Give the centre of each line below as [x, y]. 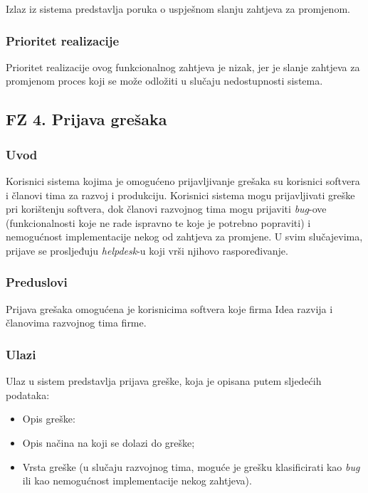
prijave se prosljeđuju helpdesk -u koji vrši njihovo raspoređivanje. [147, 250]
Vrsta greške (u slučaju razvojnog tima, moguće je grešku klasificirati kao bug [191, 466]
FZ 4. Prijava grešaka [86, 119]
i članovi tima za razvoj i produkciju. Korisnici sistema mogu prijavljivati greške [180, 195]
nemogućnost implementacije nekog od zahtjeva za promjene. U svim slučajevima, [184, 237]
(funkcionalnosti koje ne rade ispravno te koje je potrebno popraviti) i [158, 222]
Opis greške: [49, 419]
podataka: [28, 394]
